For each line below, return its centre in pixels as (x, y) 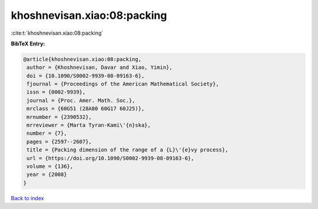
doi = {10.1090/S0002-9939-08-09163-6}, (86, 76)
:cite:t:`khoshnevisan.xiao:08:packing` (57, 33)
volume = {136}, (50, 166)
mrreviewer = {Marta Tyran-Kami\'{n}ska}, (89, 125)
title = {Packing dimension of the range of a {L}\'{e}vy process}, (127, 150)
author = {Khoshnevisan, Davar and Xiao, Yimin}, (100, 67)
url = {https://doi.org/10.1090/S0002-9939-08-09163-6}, (110, 158)
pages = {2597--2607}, (59, 142)
